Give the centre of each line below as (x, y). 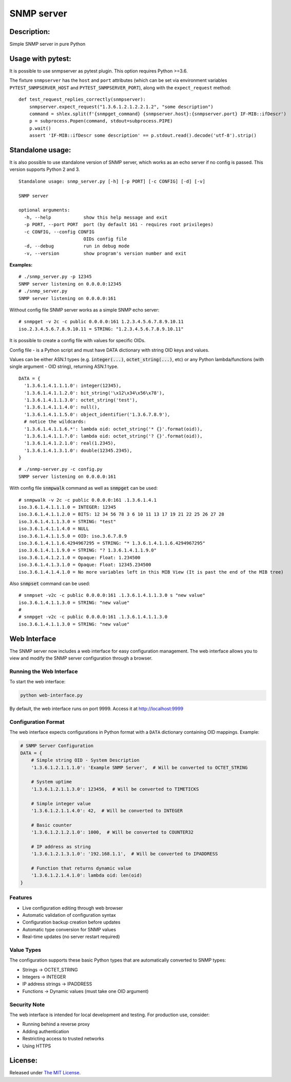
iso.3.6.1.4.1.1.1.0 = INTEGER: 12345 (67, 507)
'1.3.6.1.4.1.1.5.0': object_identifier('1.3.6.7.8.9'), (97, 414)
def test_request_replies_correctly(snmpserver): (82, 100)
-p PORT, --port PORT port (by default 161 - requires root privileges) (119, 225)
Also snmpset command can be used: (50, 583)
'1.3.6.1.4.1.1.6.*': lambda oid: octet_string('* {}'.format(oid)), (113, 429)
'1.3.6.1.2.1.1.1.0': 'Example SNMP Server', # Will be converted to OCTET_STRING (139, 767)
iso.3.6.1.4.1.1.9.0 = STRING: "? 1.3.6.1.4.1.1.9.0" (88, 550)
